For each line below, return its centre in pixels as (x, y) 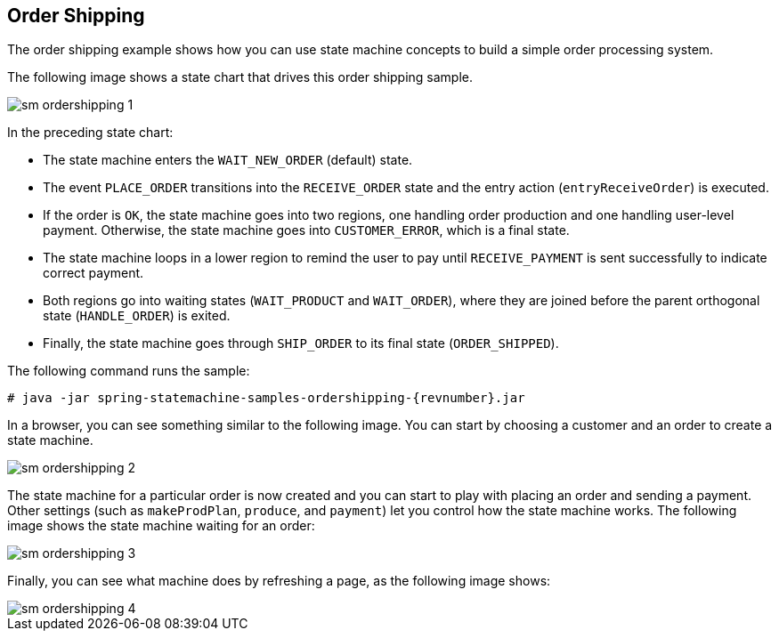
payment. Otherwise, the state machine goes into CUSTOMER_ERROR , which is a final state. (306, 230)
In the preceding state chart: (90, 133)
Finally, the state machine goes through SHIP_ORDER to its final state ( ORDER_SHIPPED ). (301, 343)
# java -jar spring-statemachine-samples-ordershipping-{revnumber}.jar (266, 398)
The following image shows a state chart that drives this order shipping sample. (240, 77)
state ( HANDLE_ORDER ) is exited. (137, 316)
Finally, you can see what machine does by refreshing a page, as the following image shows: (279, 581)
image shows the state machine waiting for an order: (161, 526)
